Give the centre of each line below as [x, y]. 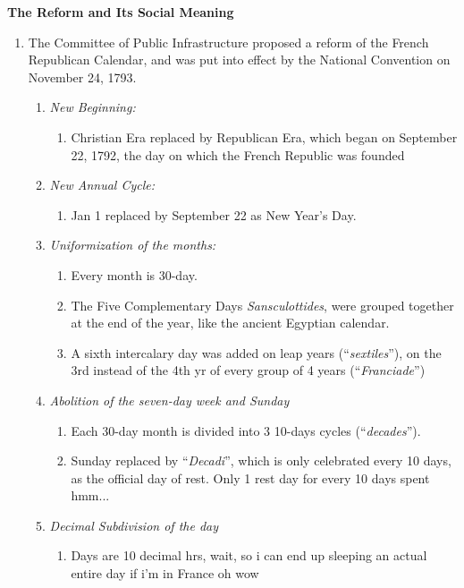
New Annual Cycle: [102, 185]
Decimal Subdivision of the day [134, 525]
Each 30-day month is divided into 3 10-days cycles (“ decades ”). [246, 430]
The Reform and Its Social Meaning [121, 12]
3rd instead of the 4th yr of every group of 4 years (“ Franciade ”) [248, 370]
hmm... [90, 495]
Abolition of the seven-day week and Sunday [169, 400]
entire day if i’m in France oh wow [165, 573]
